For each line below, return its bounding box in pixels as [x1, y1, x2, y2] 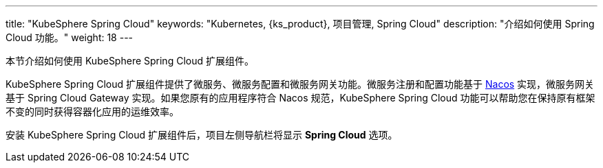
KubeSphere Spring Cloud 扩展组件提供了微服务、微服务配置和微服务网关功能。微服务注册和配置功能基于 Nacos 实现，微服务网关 [6, 78, 595, 90]
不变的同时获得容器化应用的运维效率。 [6, 106, 179, 117]
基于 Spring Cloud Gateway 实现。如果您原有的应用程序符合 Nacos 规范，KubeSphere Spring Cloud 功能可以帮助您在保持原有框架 [6, 92, 595, 104]
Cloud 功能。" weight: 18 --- [6, 32, 134, 43]
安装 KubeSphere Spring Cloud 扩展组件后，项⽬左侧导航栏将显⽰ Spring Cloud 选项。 [6, 129, 398, 141]
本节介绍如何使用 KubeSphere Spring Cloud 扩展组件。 [6, 55, 254, 67]
